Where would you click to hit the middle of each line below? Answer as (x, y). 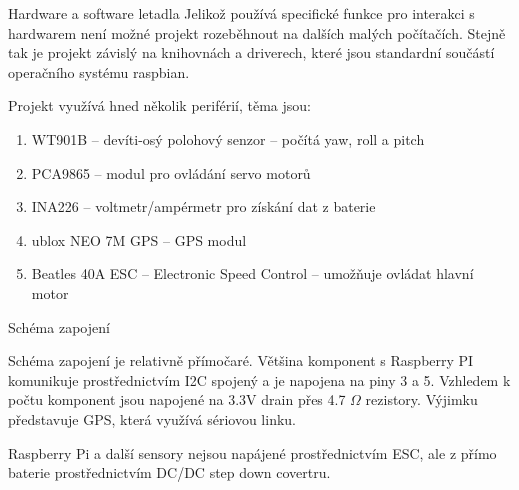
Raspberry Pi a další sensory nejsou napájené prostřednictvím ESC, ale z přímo (252, 452)
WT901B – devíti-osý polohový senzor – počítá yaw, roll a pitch (228, 138)
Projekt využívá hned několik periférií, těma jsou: (159, 105)
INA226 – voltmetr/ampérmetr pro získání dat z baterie (203, 206)
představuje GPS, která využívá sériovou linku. (152, 418)
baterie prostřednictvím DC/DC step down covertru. (169, 472)
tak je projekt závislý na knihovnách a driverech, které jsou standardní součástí (251, 52)
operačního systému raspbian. (99, 71)
